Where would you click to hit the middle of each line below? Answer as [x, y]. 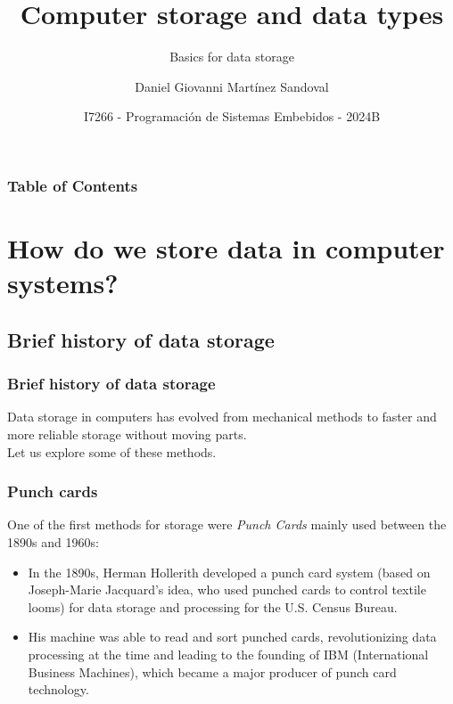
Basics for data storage [232, 57]
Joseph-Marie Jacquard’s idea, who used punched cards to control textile [227, 589]
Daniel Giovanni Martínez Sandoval [232, 86]
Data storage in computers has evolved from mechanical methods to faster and [222, 417]
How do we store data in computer [226, 248]
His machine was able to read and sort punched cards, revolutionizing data [232, 637]
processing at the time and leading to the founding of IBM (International [228, 654]
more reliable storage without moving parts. [127, 434]
